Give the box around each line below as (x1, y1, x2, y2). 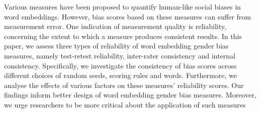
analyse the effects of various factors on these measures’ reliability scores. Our (4, 79, 244, 90)
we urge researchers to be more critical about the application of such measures (4, 99, 246, 109)
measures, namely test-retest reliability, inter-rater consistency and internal (4, 50, 235, 60)
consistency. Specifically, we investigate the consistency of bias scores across (4, 60, 237, 70)
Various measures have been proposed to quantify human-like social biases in (4, 1, 241, 11)
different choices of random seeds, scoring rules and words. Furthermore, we (4, 70, 237, 80)
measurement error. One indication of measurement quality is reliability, (4, 21, 226, 31)
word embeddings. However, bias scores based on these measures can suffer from (4, 11, 251, 21)
